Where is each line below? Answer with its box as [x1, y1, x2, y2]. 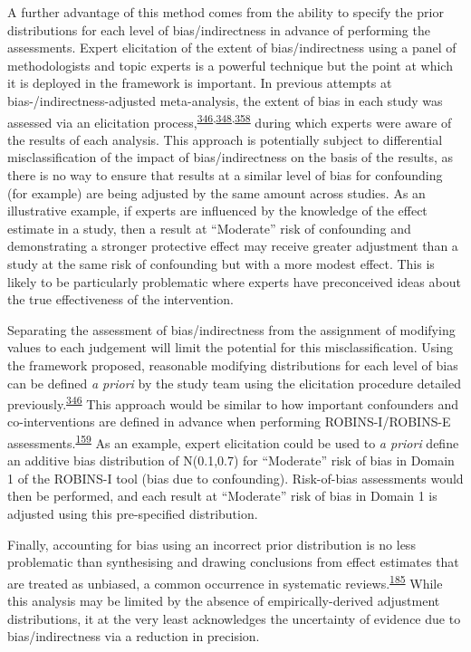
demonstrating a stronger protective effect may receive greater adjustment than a [7, 236, 458, 255]
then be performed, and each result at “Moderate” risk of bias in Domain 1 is [7, 486, 437, 505]
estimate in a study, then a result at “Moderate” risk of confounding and [7, 218, 411, 237]
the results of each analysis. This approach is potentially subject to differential [7, 129, 443, 149]
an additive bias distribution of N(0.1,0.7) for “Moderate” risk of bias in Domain [7, 451, 455, 470]
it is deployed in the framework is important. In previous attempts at [7, 73, 392, 92]
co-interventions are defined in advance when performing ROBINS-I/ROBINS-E [7, 412, 451, 431]
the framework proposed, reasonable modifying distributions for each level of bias [7, 355, 458, 374]
